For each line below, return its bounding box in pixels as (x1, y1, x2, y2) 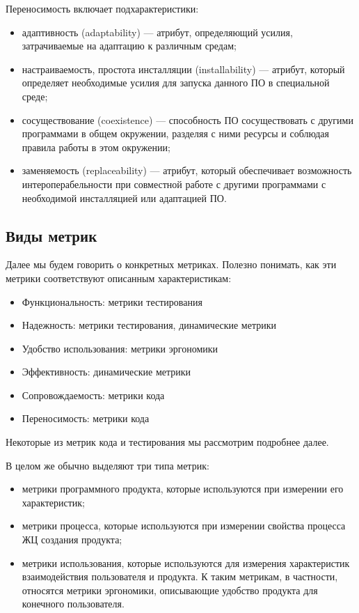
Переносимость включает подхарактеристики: (6, 1, 199, 15)
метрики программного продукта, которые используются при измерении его (22, 481, 344, 496)
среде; (22, 88, 48, 103)
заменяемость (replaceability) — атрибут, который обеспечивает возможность (22, 163, 352, 178)
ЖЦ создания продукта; (22, 532, 122, 547)
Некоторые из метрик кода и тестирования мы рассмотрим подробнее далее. (6, 435, 329, 449)
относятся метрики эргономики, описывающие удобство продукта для (22, 582, 318, 597)
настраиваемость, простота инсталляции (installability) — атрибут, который (22, 61, 345, 76)
